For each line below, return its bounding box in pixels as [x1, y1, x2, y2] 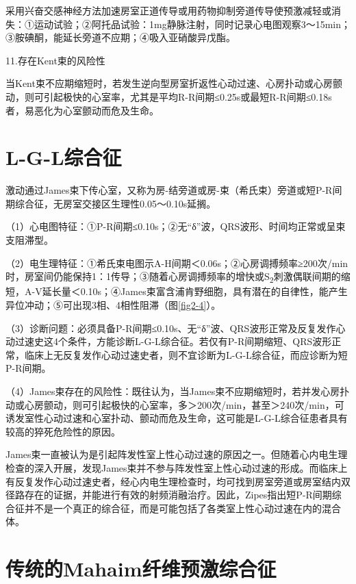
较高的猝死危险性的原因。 [5, 424, 120, 438]
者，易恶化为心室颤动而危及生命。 [5, 103, 159, 117]
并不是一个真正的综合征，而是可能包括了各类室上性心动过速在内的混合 [24, 500, 341, 515]
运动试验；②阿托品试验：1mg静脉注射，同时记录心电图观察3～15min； [34, 16, 351, 31]
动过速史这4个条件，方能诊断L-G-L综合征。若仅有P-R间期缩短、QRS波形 [5, 334, 332, 348]
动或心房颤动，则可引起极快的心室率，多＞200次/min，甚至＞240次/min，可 [5, 397, 344, 411]
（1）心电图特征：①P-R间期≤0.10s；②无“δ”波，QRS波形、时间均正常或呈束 [5, 219, 346, 233]
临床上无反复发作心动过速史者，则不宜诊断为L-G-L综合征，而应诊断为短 [24, 347, 348, 361]
